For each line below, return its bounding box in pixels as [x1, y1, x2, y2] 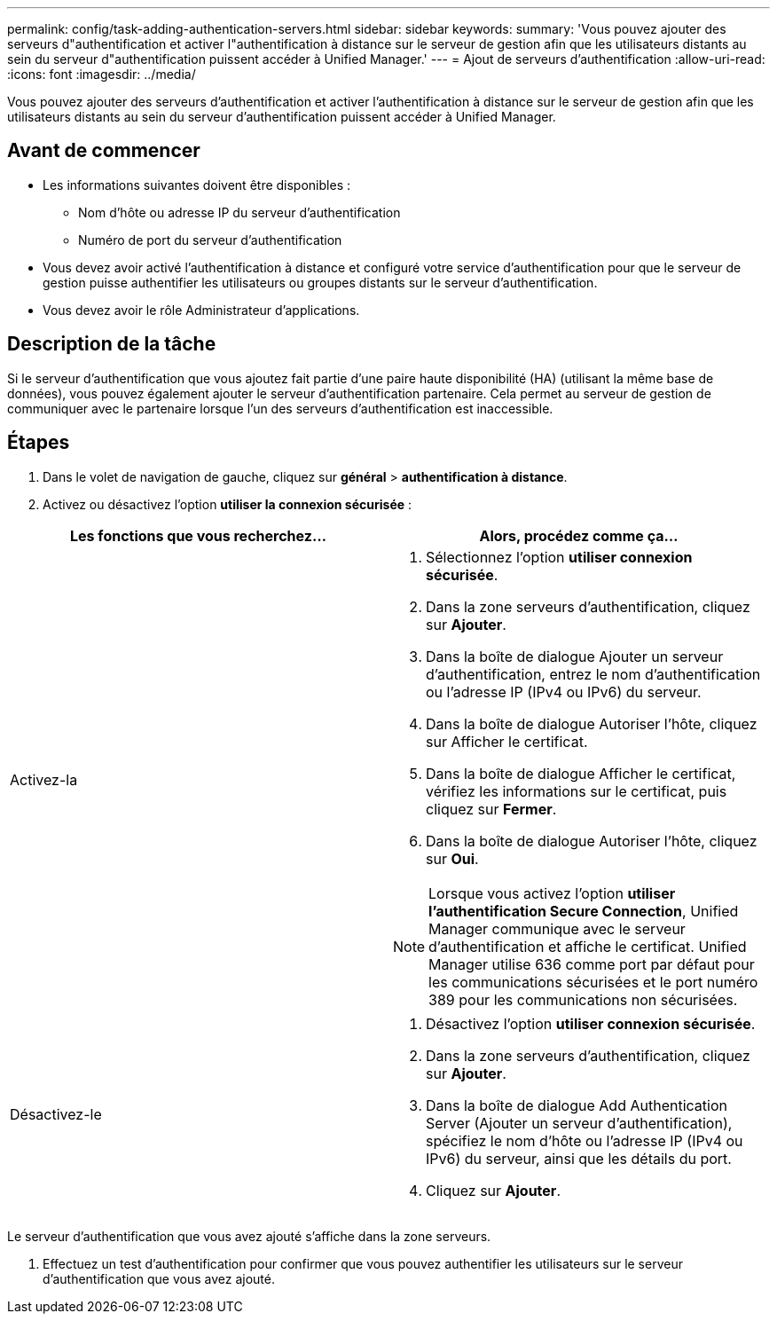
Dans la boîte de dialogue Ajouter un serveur [426, 647, 724, 665]
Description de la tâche [7, 333, 216, 356]
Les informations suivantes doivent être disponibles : [43, 177, 350, 193]
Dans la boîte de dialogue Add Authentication [426, 1096, 727, 1114]
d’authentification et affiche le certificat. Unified [428, 937, 747, 955]
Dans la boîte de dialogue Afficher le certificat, [426, 764, 736, 782]
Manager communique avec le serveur [428, 919, 686, 938]
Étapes [7, 431, 70, 454]
